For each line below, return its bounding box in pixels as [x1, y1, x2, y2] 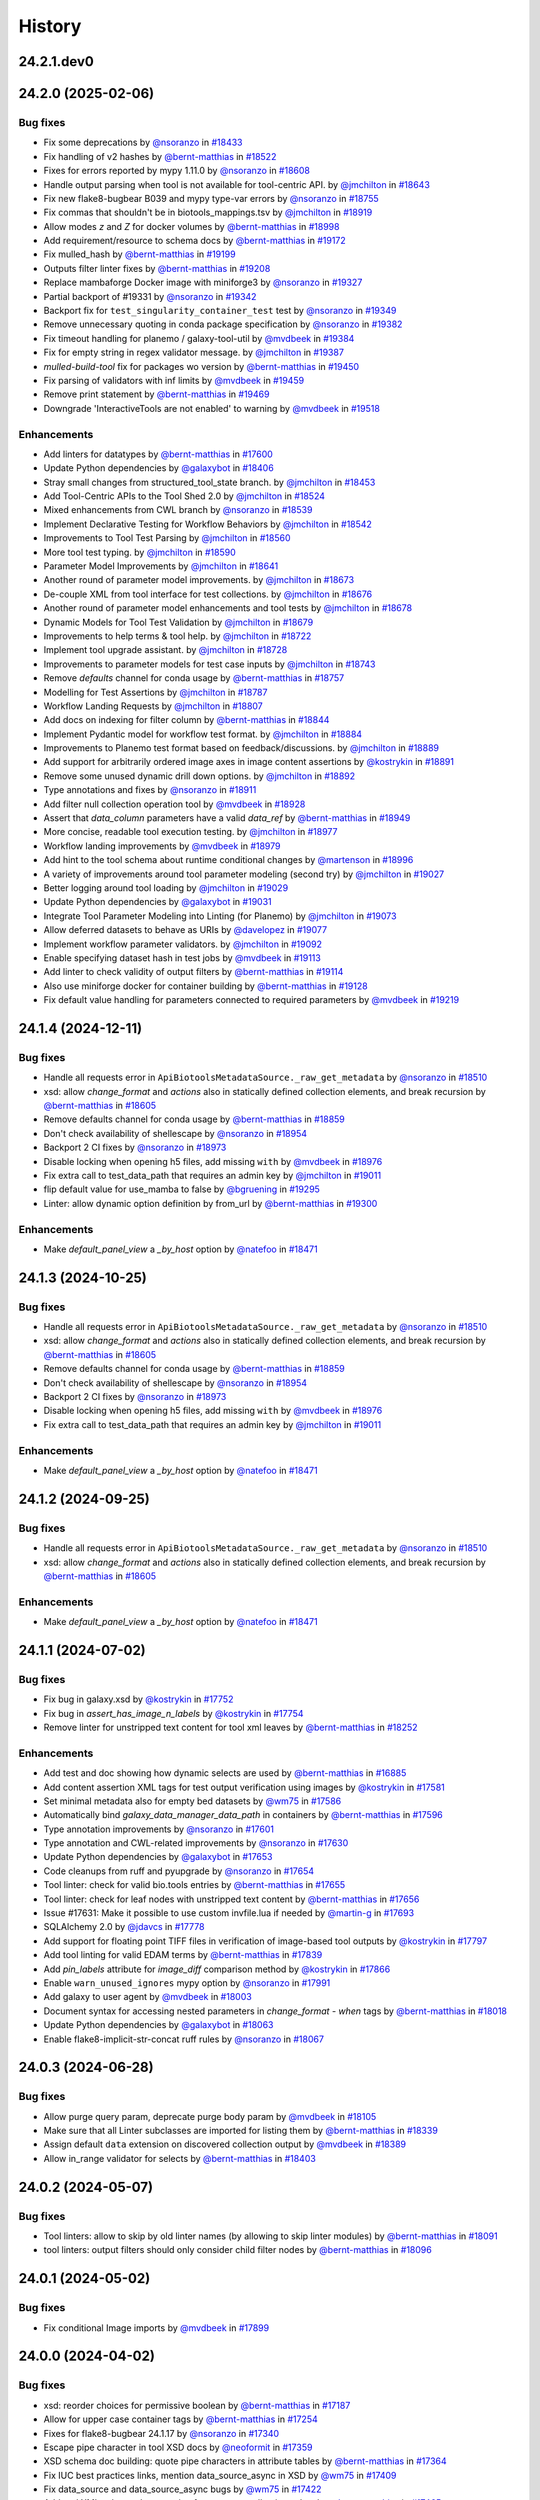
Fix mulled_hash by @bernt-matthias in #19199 [43, 248, 236, 260]
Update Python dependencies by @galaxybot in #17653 [43, 1851, 273, 1863]
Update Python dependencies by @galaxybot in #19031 [43, 896, 272, 908]
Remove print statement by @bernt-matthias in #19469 [43, 388, 270, 400]
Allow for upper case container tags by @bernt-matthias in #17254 [43, 2413, 319, 2425]
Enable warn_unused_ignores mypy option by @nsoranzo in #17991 [43, 1976, 331, 1989]
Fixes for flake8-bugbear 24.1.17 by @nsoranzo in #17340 [43, 2427, 280, 2439]
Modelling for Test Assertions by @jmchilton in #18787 [43, 686, 268, 698]
